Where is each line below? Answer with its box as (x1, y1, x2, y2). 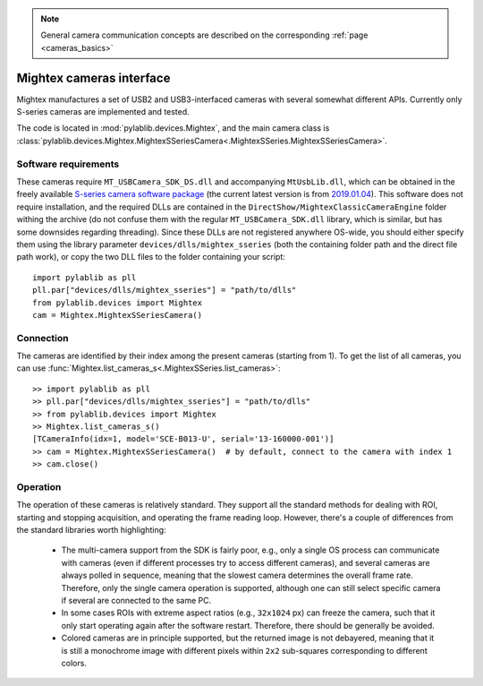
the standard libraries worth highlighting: (16, 525, 166, 536)
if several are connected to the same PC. (61, 596, 212, 606)
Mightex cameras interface (16, 70, 171, 85)
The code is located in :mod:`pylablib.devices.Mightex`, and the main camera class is (16, 123, 330, 133)
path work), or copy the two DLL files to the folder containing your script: (16, 252, 286, 262)
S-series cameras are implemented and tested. (16, 107, 190, 117)
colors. (61, 658, 87, 668)
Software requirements (16, 158, 120, 170)
